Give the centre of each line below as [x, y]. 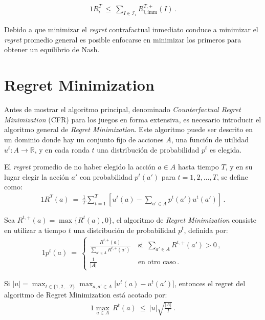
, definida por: [206, 230]
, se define [232, 176]
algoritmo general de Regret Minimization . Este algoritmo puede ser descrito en [129, 129]
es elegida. [226, 149]
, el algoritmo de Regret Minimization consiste [184, 219]
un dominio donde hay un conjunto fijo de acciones [84, 139]
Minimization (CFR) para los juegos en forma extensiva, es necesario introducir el [133, 119]
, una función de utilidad [210, 139]
